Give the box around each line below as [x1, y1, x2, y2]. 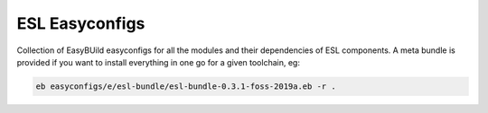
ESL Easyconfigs [16, 13, 145, 33]
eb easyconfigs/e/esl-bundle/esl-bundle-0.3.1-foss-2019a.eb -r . [35, 81, 336, 91]
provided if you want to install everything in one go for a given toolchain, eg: [16, 56, 300, 67]
